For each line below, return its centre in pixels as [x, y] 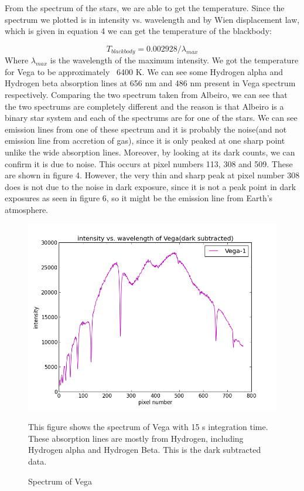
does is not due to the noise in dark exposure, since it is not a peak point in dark [151, 186]
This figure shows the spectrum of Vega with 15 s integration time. [148, 427]
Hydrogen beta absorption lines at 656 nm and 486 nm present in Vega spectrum [150, 83]
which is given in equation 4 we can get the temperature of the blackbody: [138, 31]
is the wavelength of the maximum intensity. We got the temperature [174, 60]
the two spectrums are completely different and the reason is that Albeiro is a [144, 106]
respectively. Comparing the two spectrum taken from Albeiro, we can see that [146, 95]
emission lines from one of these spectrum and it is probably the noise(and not [146, 129]
